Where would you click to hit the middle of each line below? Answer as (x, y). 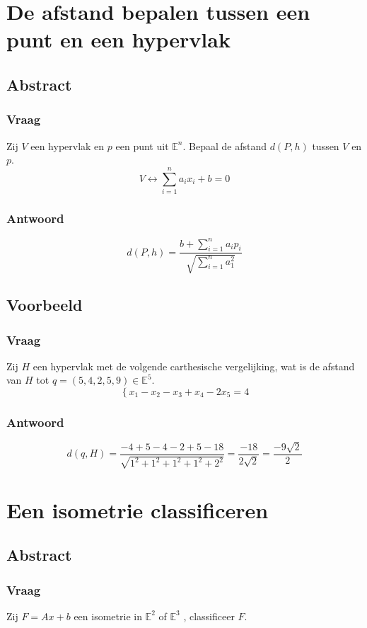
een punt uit (142, 145)
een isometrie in (108, 616)
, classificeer (209, 616)
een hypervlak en (68, 145)
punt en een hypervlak (118, 39)
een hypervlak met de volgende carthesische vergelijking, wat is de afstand (194, 366)
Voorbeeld (45, 305)
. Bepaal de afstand (225, 145)
